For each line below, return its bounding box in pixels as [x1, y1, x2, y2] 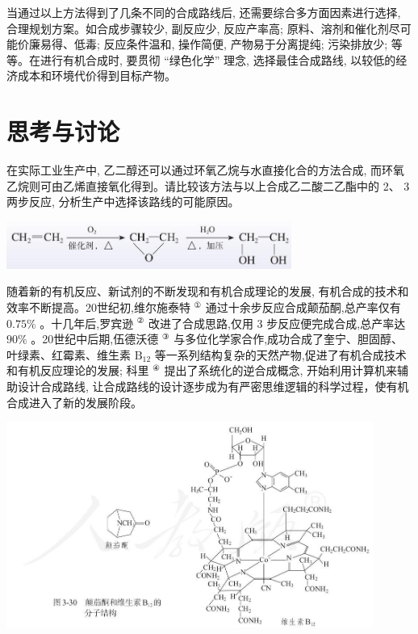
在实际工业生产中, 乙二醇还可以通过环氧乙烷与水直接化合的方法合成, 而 [6, 162, 382, 178]
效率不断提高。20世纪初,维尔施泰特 [6, 298, 190, 315]
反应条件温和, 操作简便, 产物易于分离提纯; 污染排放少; [103, 36, 388, 52]
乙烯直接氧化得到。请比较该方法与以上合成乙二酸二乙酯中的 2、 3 [62, 177, 410, 194]
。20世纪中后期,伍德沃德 [31, 330, 159, 347]
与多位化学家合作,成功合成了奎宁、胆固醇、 [173, 330, 403, 347]
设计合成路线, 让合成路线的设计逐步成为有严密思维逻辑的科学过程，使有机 [17, 377, 409, 394]
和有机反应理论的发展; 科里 [6, 362, 149, 379]
